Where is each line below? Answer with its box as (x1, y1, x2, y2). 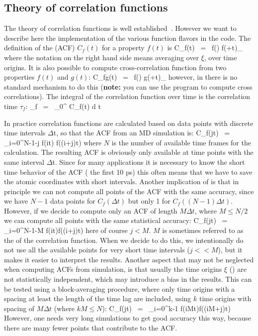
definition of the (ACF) (4, 42, 75, 53)
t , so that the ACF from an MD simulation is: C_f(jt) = (53, 127, 230, 138)
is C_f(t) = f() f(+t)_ (167, 42, 243, 53)
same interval (4, 156, 44, 167)
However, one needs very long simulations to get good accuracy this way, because (4, 313, 252, 323)
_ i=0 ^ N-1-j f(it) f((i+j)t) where (4, 137, 102, 147)
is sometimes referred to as (162, 225, 244, 235)
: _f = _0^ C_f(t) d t (25, 101, 101, 111)
